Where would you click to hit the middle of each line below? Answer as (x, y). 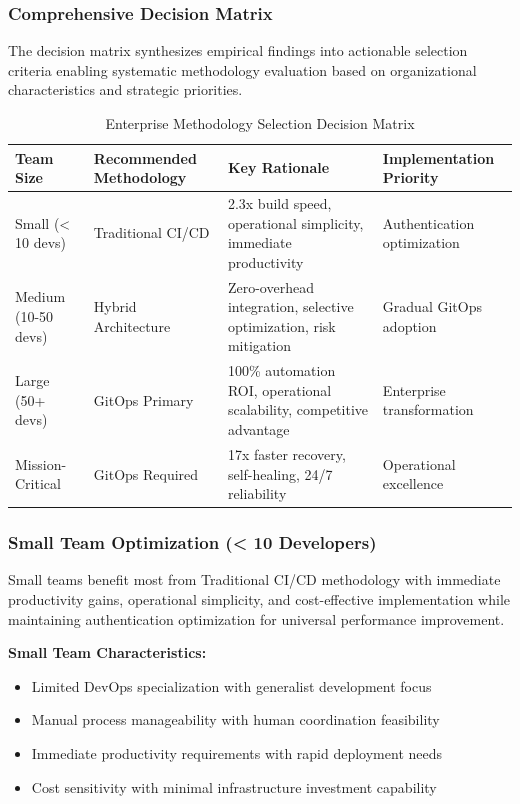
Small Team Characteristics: (107, 652)
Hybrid (115, 306)
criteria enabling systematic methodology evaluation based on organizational (242, 69)
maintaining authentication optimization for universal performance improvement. (256, 618)
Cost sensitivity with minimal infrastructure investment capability (234, 786)
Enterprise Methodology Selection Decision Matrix (260, 123)
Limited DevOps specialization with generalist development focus (231, 685)
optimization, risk (281, 325)
